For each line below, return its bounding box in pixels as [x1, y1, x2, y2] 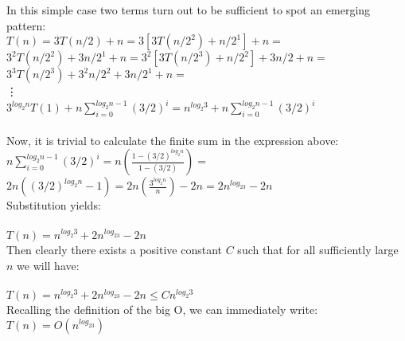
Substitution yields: [6, 197, 101, 214]
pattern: [6, 17, 46, 33]
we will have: [17, 257, 80, 273]
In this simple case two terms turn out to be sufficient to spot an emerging [6, 2, 371, 18]
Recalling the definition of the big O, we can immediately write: [6, 301, 318, 318]
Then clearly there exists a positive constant [6, 241, 223, 257]
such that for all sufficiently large [237, 241, 399, 257]
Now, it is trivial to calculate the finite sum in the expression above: [6, 131, 339, 148]
